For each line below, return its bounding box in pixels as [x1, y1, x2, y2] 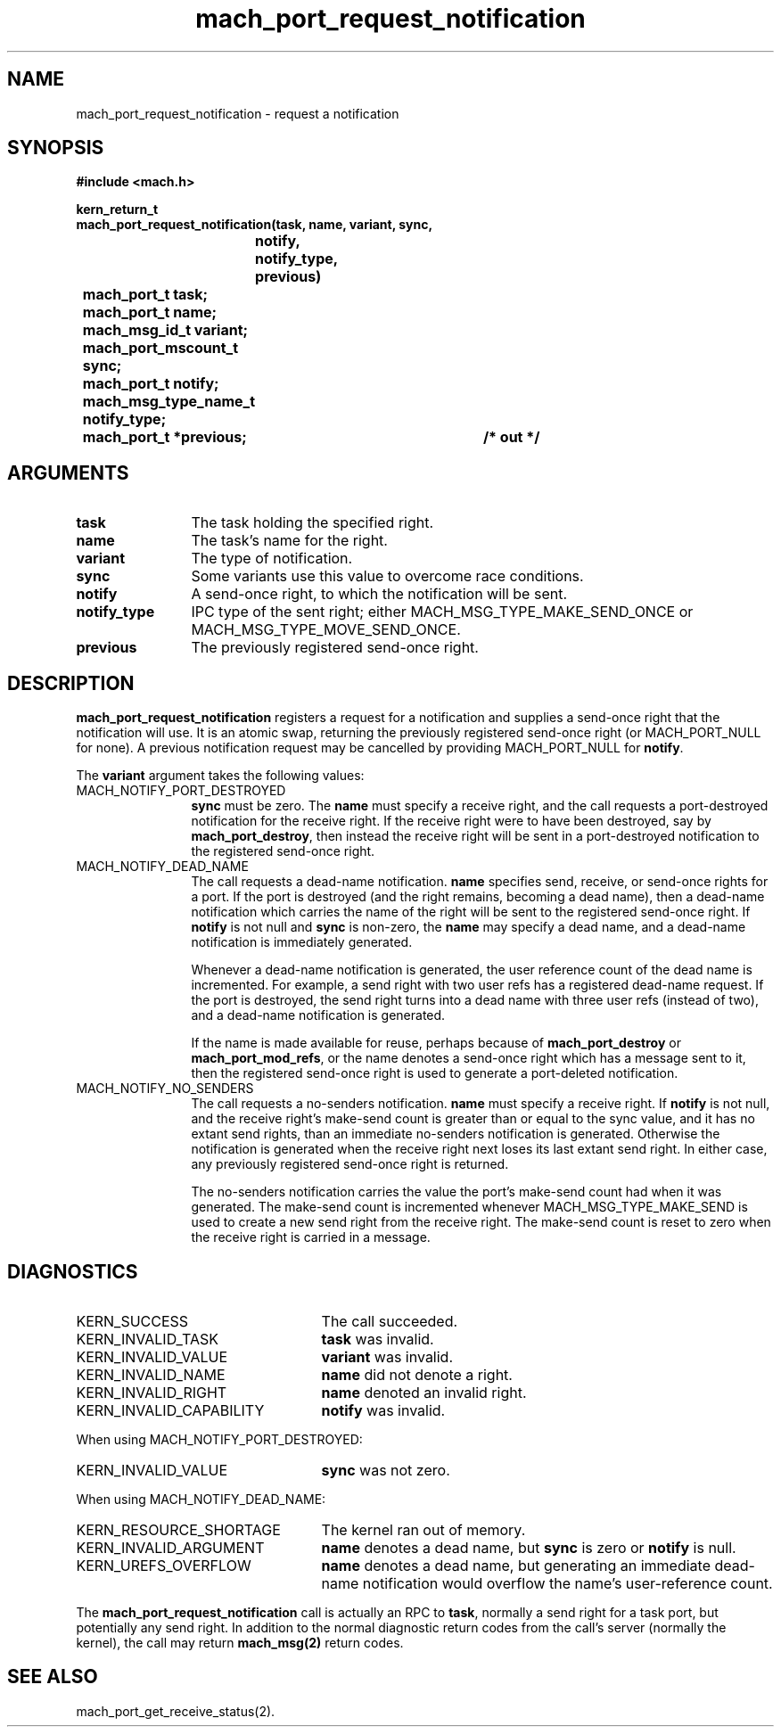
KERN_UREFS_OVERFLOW [76, 1556, 251, 1574]
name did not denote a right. [321, 1365, 513, 1384]
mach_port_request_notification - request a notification [76, 105, 399, 121]
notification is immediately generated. [191, 934, 413, 950]
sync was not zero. [321, 1460, 450, 1479]
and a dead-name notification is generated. [191, 1007, 446, 1023]
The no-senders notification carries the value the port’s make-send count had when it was [191, 1184, 722, 1200]
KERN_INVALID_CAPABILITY [76, 1401, 265, 1419]
